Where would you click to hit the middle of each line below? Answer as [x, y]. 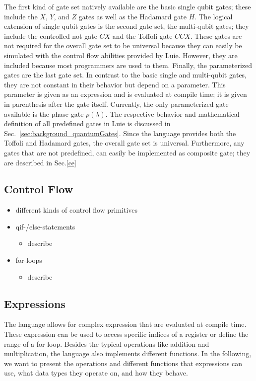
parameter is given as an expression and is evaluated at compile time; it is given [126, 94]
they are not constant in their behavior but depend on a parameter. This [115, 84]
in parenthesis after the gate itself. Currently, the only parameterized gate [116, 104]
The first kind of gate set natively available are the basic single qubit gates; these [128, 6]
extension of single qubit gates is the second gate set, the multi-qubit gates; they [127, 26]
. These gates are [216, 36]
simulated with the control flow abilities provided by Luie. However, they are [121, 55]
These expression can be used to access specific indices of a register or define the [126, 334]
